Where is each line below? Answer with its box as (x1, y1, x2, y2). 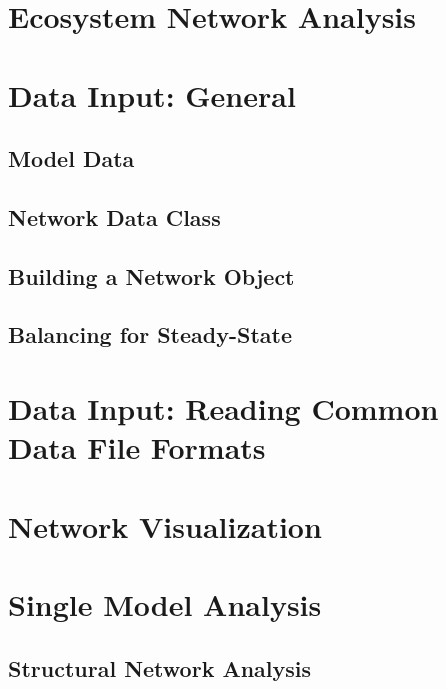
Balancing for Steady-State (8, 319, 293, 350)
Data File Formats (8, 427, 266, 468)
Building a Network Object (8, 260, 295, 291)
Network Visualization (8, 505, 322, 546)
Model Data (8, 143, 135, 174)
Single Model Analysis (8, 584, 322, 624)
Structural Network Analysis (8, 652, 312, 683)
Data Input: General (8, 74, 296, 115)
